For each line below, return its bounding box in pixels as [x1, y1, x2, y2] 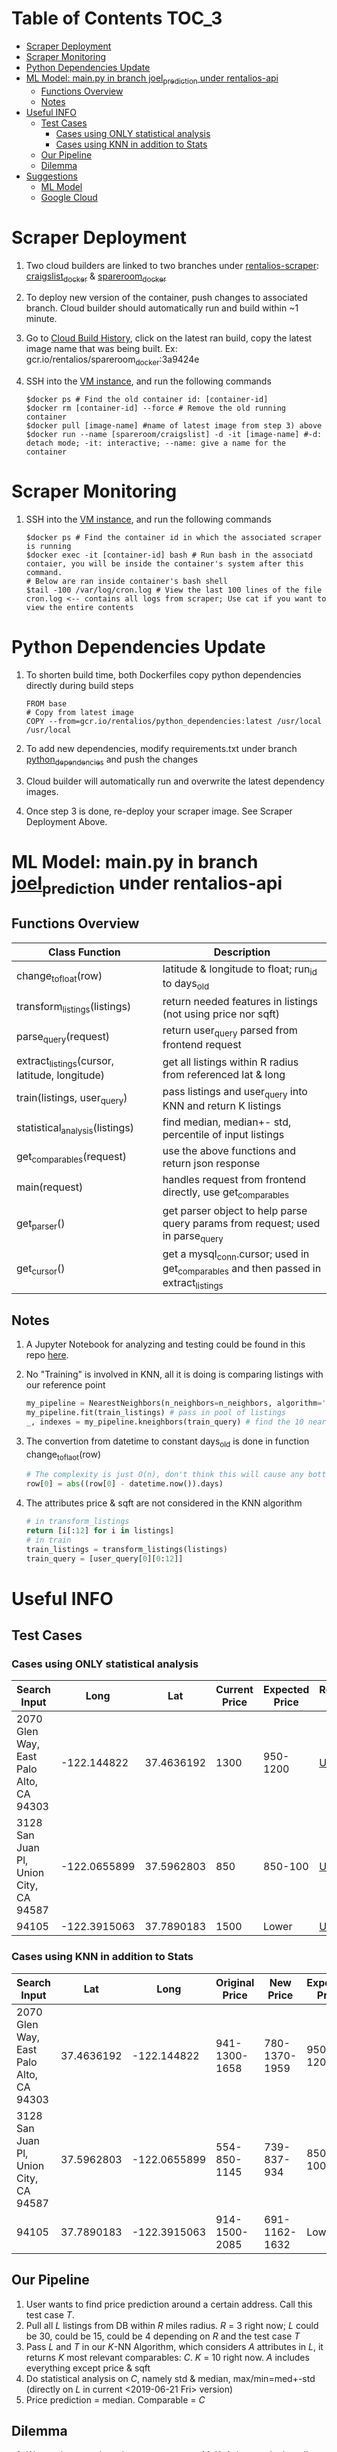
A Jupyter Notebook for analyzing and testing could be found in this [25, 1338, 306, 1351]
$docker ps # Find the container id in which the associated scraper [25, 533, 323, 543]
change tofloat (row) [16, 969, 103, 985]
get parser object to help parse [162, 1203, 308, 1217]
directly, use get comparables [162, 1185, 290, 1201]
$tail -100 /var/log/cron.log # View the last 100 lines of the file [25, 585, 323, 596]
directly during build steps [25, 680, 134, 692]
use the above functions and [162, 1144, 297, 1158]
